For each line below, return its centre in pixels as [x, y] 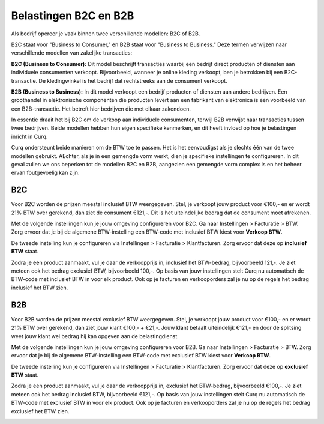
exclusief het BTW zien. [40, 411]
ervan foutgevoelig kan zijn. [45, 173]
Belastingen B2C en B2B [73, 16]
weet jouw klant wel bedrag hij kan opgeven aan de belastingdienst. [95, 336]
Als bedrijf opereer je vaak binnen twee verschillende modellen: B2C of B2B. [106, 34]
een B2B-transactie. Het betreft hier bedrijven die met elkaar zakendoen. [101, 109]
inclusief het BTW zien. [40, 288]
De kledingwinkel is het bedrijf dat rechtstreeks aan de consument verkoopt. [133, 80]
